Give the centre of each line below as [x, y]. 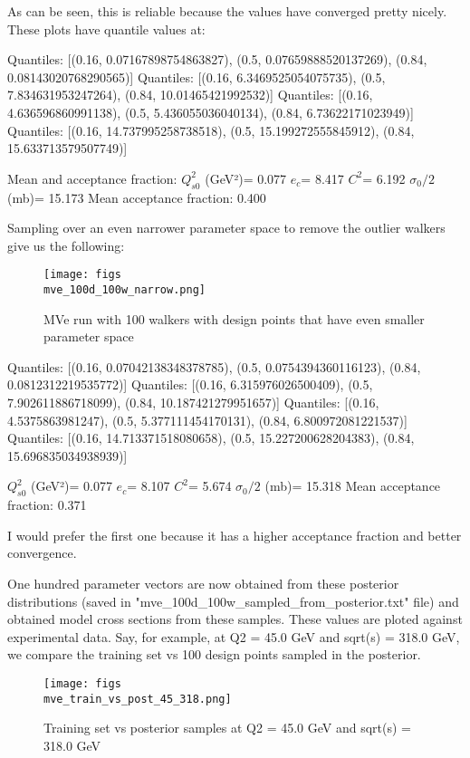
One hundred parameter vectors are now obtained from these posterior [203, 583]
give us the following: [66, 245]
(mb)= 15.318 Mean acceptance [353, 486]
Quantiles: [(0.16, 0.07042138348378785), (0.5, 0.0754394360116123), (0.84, [214, 366]
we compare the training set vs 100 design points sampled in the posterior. [214, 654]
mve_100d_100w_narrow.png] [125, 289]
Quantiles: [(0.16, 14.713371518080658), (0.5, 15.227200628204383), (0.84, [211, 438]
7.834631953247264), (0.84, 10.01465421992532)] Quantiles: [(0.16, [190, 95]
